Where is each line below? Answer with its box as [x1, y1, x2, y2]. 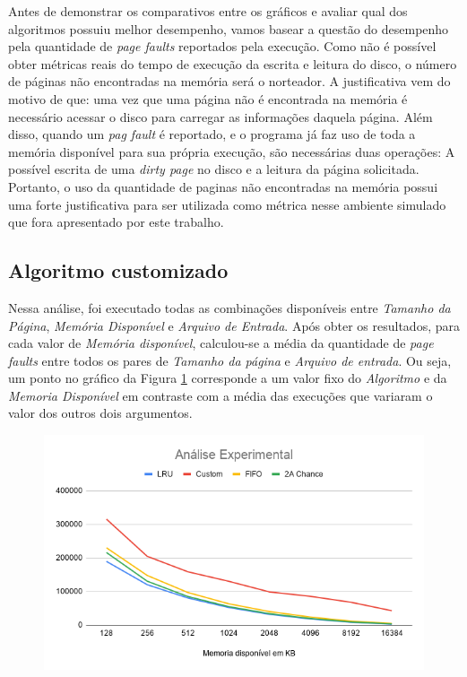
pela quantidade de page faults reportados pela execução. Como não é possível [8, 37, 437, 56]
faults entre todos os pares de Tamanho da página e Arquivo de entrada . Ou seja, [8, 351, 452, 369]
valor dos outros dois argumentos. [8, 404, 193, 422]
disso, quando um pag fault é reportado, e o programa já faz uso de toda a [8, 125, 416, 143]
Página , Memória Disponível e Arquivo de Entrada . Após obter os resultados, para [8, 316, 460, 334]
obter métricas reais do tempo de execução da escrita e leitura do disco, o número [8, 54, 457, 73]
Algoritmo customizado [8, 256, 229, 284]
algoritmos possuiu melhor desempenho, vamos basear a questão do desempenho [8, 19, 449, 38]
